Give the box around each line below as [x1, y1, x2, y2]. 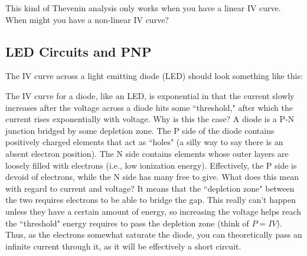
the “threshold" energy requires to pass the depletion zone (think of [5, 216, 249, 229]
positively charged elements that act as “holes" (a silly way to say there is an [5, 136, 283, 148]
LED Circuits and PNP [5, 42, 152, 60]
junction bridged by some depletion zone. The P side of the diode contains [5, 124, 275, 136]
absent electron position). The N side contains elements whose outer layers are [5, 147, 289, 159]
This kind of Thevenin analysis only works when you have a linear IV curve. [5, 2, 281, 14]
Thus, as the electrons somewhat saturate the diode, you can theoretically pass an [5, 228, 302, 241]
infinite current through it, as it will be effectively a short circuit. [5, 239, 241, 252]
